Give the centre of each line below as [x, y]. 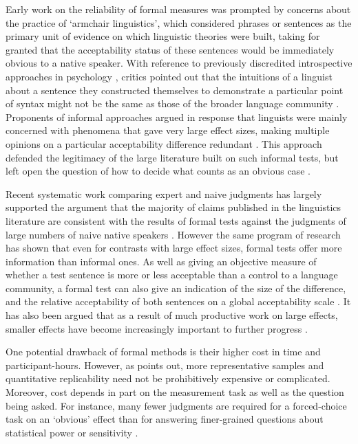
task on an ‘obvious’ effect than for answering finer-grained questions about [165, 419]
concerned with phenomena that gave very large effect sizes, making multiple [168, 130]
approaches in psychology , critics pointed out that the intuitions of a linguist [169, 76]
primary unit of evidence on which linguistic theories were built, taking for [163, 36]
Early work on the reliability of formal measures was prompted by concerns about [178, 9]
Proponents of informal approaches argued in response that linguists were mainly [177, 116]
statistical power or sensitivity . [72, 432]
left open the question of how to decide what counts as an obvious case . [158, 171]
